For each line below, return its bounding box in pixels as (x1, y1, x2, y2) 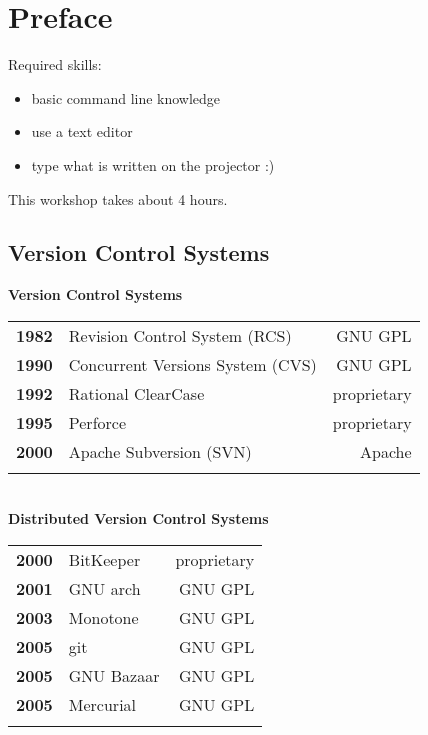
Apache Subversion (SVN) (68, 439, 252, 463)
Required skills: (8, 54, 102, 75)
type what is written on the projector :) (31, 154, 275, 175)
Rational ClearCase (68, 381, 205, 405)
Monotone (68, 606, 139, 630)
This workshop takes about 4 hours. (8, 188, 228, 209)
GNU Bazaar (68, 664, 160, 688)
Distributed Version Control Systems (8, 508, 269, 529)
